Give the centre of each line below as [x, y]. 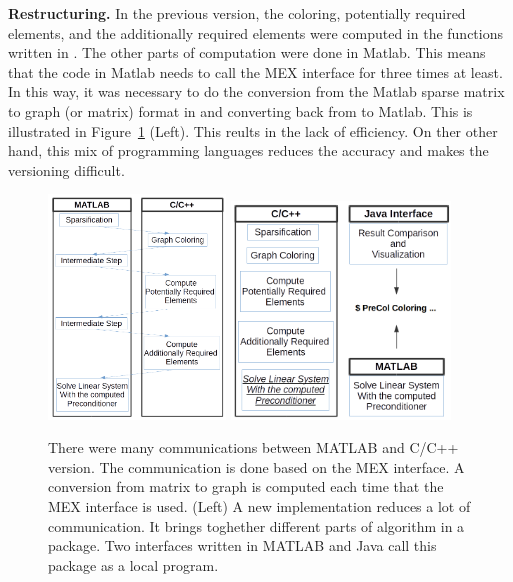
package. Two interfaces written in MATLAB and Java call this [242, 545]
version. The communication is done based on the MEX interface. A [256, 466]
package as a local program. [133, 564]
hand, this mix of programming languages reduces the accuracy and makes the [248, 150]
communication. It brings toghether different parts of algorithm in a [256, 525]
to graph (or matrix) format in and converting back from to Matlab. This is [240, 110]
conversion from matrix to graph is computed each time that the [246, 486]
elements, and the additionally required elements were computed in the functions [256, 32]
